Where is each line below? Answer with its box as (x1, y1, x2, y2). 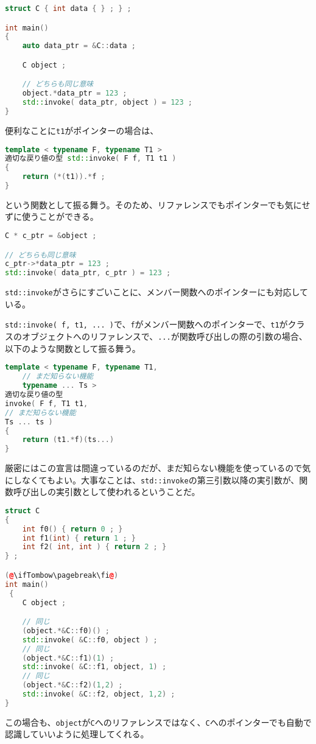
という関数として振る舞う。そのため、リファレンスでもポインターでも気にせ (5, 198, 311, 211)
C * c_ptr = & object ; (5, 231, 97, 240)
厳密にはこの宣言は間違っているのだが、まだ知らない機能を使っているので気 (5, 461, 311, 474)
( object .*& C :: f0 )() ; (22, 626, 110, 635)
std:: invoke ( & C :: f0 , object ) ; (22, 635, 158, 644)
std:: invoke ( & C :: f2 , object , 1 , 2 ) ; (22, 690, 175, 699)
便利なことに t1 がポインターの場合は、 (5, 124, 159, 136)
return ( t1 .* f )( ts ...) (22, 435, 114, 444)
